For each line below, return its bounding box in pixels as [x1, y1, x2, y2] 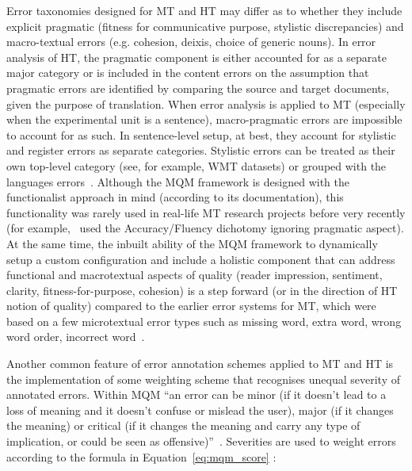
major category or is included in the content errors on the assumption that [6, 64, 369, 81]
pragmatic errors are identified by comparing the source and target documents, [6, 79, 390, 96]
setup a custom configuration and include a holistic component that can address [6, 251, 395, 267]
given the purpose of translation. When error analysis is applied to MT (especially [6, 95, 406, 112]
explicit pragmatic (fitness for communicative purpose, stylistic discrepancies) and [6, 17, 404, 34]
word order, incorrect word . [6, 328, 145, 345]
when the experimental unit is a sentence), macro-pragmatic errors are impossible [6, 111, 402, 128]
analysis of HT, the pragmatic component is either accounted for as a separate [6, 48, 387, 65]
